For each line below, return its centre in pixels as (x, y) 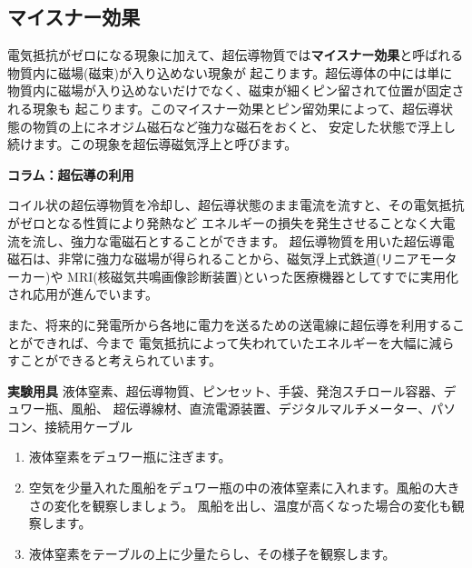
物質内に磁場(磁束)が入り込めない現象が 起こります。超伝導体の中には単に (230, 72)
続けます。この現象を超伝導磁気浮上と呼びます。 (152, 144)
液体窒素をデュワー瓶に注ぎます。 (130, 457)
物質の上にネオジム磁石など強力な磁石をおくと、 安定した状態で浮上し (244, 126)
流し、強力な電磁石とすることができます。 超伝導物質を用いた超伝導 (237, 240)
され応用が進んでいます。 (83, 294)
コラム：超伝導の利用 (71, 174)
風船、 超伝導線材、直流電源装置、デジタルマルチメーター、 (251, 409)
